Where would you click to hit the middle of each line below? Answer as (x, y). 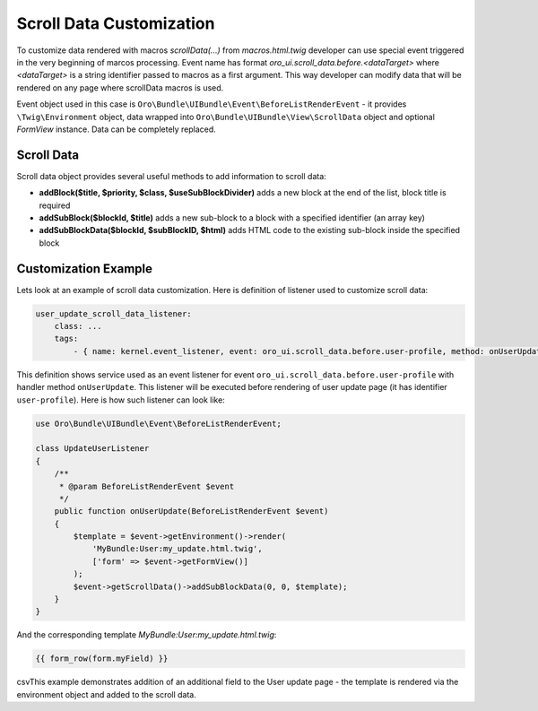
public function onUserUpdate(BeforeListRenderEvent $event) (191, 512)
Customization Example (84, 269)
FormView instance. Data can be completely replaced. (117, 129)
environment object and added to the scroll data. (107, 694)
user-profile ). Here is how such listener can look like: (121, 400)
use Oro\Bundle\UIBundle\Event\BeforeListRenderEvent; (158, 423)
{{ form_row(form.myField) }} (102, 659)
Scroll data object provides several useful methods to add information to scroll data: (171, 176)
